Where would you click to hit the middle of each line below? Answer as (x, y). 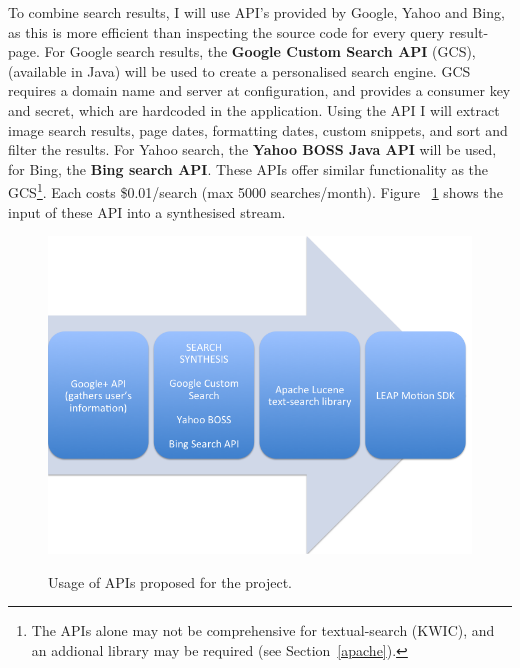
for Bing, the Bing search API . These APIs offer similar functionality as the (248, 168)
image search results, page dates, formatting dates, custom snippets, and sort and (258, 129)
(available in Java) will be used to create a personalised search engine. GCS (239, 70)
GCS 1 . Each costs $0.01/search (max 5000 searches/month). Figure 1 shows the (255, 190)
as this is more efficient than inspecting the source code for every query (226, 31)
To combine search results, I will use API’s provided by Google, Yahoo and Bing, (256, 12)
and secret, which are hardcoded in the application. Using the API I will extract (254, 109)
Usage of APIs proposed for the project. (170, 581)
